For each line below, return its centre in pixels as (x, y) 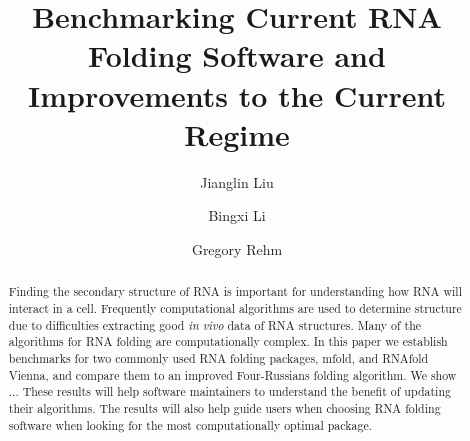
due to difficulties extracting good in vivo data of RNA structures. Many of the (215, 324)
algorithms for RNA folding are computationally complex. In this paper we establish (228, 341)
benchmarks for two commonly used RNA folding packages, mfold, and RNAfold (218, 357)
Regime (237, 133)
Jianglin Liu (237, 181)
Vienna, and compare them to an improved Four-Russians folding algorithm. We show (232, 374)
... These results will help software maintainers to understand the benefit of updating (229, 391)
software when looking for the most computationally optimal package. (190, 424)
